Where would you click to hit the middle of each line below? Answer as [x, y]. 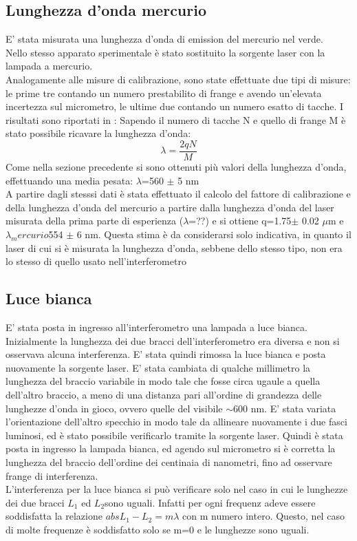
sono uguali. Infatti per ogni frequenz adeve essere [210, 502]
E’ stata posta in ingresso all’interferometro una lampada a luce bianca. [156, 327]
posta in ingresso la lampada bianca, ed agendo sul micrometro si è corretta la [171, 448]
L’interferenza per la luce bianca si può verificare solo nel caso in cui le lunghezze [177, 489]
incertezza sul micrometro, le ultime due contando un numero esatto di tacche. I [175, 106]
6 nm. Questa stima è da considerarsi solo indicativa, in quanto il [214, 234]
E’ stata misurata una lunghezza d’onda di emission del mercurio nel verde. [164, 39]
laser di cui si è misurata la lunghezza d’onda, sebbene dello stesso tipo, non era [174, 247]
